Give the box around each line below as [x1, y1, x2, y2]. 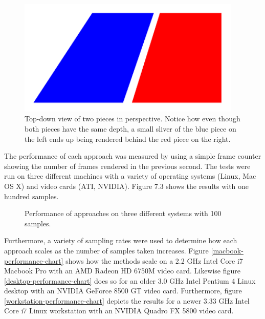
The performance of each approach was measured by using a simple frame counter [4, 151, 261, 161]
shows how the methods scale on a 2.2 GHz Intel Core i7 [65, 255, 243, 266]
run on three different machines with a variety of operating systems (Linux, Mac [4, 171, 256, 181]
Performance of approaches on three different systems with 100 [25, 208, 222, 219]
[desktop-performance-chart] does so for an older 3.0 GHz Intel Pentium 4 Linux [4, 275, 256, 286]
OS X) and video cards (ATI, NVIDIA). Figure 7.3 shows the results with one [4, 180, 249, 191]
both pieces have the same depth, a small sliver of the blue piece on [25, 123, 236, 134]
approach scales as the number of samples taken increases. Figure [4, 245, 209, 256]
